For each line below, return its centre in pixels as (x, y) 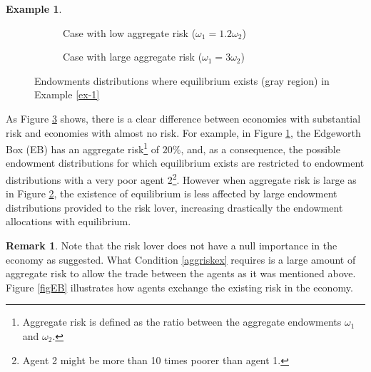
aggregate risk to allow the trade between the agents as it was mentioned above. (181, 273)
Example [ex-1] (67, 94)
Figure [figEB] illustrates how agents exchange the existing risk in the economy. (179, 287)
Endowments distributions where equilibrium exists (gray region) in (182, 80)
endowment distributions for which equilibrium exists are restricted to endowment (185, 163)
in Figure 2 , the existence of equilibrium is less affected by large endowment (172, 193)
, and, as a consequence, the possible (260, 149)
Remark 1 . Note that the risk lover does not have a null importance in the (172, 246)
